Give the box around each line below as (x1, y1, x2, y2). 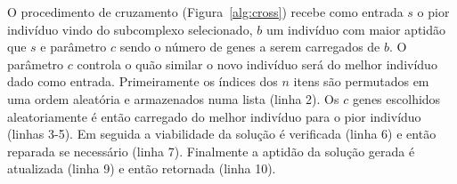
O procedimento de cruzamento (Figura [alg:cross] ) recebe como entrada (7, 3, 404, 20)
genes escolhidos (352, 89, 441, 108)
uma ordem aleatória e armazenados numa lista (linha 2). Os (7, 89, 339, 108)
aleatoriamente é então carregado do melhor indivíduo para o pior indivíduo (7, 107, 421, 125)
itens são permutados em (293, 72, 429, 91)
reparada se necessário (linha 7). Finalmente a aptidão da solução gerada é (7, 141, 415, 160)
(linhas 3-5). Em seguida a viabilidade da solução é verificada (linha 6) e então (7, 124, 437, 143)
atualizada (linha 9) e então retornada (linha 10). (7, 159, 276, 178)
